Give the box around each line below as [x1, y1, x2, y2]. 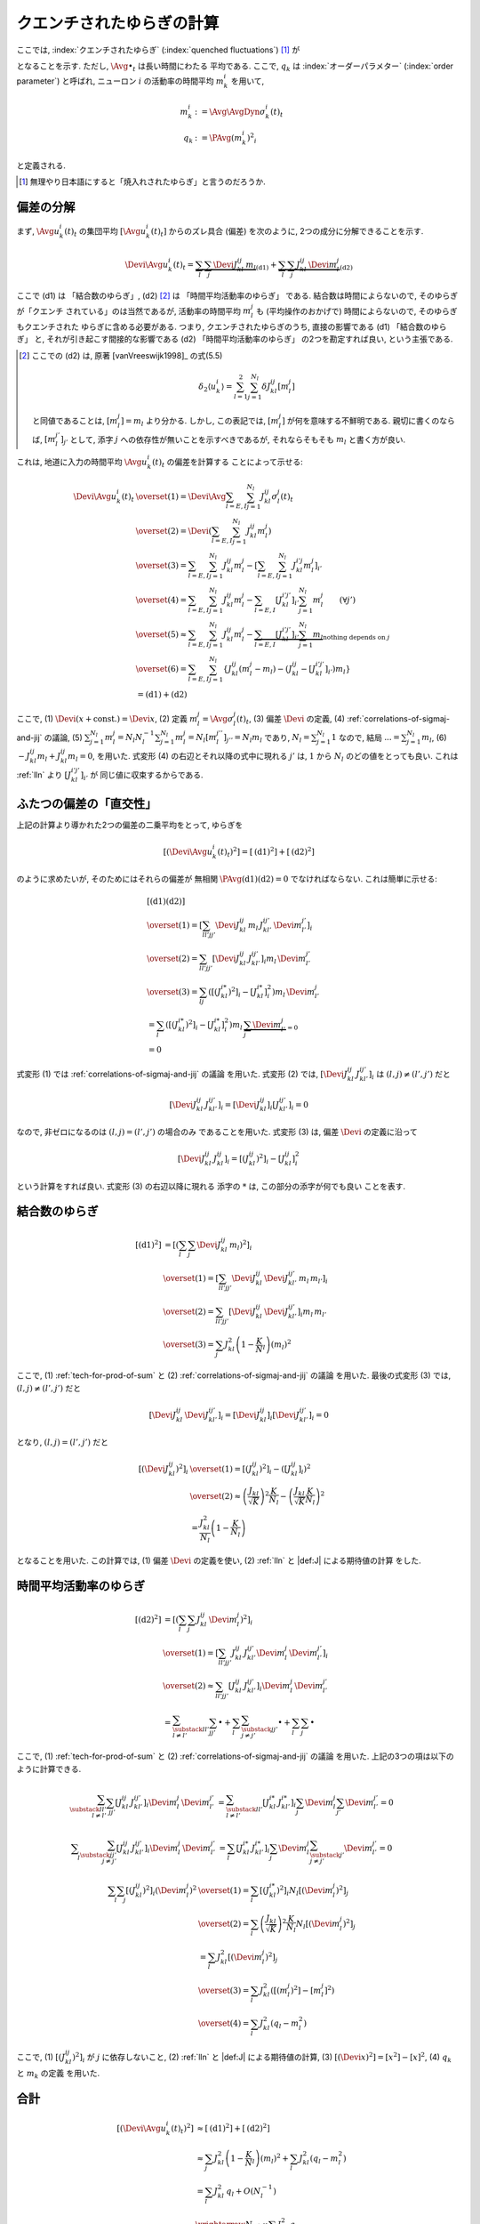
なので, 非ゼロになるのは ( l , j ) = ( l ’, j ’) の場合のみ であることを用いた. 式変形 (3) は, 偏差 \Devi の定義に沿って [16, 1126, 418, 1137]
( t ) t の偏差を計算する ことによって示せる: [151, 456, 304, 469]
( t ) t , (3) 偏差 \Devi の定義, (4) [236, 713, 346, 726]
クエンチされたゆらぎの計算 [16, 13, 220, 33]
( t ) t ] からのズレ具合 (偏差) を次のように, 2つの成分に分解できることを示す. [150, 225, 424, 238]
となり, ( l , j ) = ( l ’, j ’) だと [16, 1437, 108, 1447]
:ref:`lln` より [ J [16, 770, 72, 780]
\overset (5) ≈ [135, 630, 188, 640]
